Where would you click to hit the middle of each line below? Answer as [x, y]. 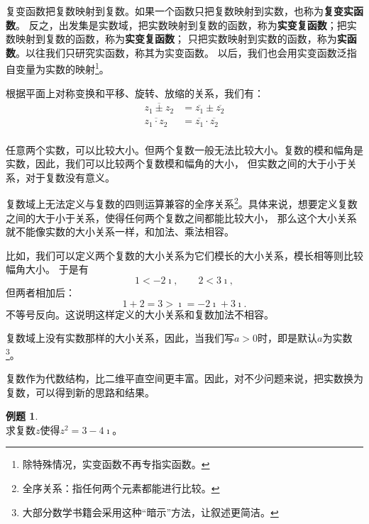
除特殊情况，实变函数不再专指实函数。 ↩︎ [116, 464]
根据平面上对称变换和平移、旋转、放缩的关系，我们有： [135, 93]
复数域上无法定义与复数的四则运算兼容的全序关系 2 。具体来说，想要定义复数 [182, 203]
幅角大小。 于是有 [47, 269]
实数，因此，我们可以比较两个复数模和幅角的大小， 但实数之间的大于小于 [176, 163]
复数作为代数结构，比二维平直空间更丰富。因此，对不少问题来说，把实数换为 [184, 378]
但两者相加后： [40, 292]
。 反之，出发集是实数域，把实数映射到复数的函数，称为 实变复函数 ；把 [181, 24]
